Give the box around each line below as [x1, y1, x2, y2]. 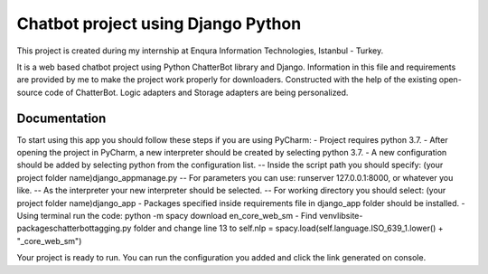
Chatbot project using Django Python [16, 14, 302, 33]
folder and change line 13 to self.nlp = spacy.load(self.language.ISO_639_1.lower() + [133, 222, 444, 234]
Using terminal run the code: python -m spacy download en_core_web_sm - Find [16, 210, 318, 221]
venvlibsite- [319, 210, 363, 221]
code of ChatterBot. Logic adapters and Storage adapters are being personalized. [44, 87, 349, 98]
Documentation [16, 110, 107, 126]
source [16, 87, 43, 98]
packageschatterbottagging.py [16, 222, 132, 234]
